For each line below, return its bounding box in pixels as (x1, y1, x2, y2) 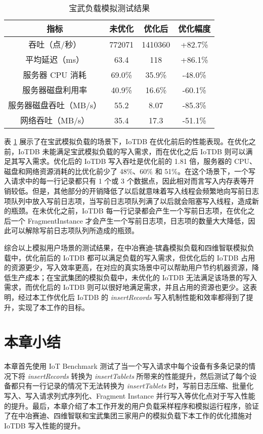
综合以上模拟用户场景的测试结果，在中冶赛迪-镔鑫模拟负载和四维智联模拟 (4, 242, 247, 252)
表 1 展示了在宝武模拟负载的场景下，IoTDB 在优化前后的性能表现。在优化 (4, 136, 249, 146)
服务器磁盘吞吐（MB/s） (8, 99, 102, 111)
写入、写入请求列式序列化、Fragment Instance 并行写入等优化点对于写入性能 (4, 390, 255, 401)
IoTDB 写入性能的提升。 (4, 420, 85, 430)
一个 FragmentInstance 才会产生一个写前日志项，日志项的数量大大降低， (11, 215, 248, 226)
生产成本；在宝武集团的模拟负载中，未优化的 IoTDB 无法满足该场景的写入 (11, 272, 257, 282)
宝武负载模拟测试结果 (69, 2, 150, 14)
